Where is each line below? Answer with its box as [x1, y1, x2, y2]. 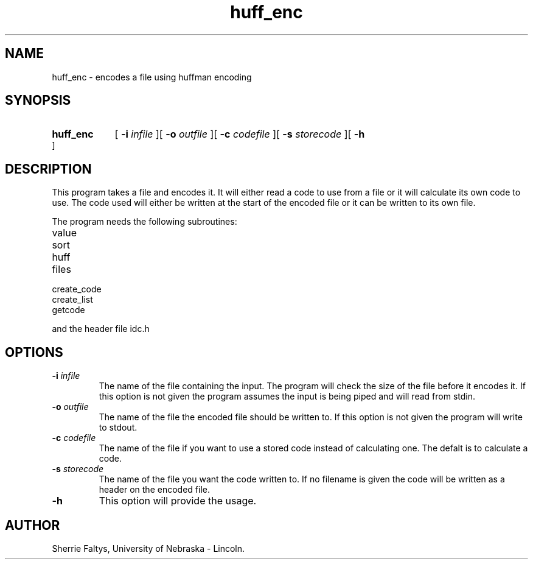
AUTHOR [5, 517, 60, 533]
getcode [52, 305, 85, 315]
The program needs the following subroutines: [52, 216, 237, 227]
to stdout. [99, 422, 138, 433]
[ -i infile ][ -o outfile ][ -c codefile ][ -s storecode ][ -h [114, 128, 365, 141]
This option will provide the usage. [99, 495, 257, 507]
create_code [52, 284, 102, 295]
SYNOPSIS [5, 93, 71, 108]
